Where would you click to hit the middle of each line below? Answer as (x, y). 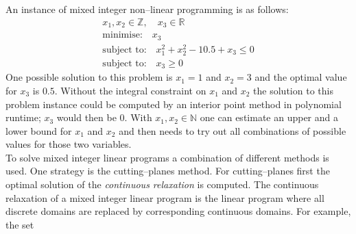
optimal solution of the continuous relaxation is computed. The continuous (162, 184)
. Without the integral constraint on (130, 90)
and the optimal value (301, 77)
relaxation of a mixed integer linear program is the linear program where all (165, 197)
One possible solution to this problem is (89, 77)
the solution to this (293, 90)
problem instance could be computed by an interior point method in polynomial (174, 104)
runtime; (23, 117)
